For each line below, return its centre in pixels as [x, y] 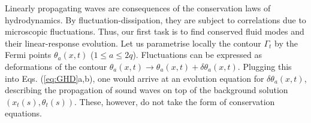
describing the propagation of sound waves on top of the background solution [147, 90]
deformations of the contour [56, 66]
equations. [23, 113]
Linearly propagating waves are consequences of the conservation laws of [138, 8]
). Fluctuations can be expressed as [197, 55]
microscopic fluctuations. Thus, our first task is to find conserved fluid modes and [155, 31]
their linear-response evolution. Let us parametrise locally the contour [133, 43]
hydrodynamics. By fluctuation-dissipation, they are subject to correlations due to [155, 19]
